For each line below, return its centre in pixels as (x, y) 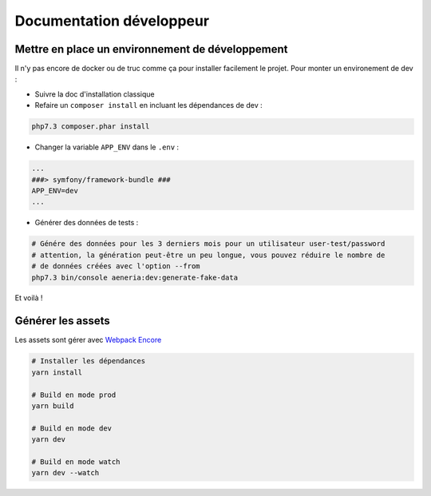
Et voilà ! (29, 298)
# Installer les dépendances (89, 361)
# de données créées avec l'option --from (116, 266)
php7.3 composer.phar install (91, 127)
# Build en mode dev (71, 428)
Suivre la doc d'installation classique (95, 94)
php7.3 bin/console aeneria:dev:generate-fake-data (135, 277)
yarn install (57, 372)
